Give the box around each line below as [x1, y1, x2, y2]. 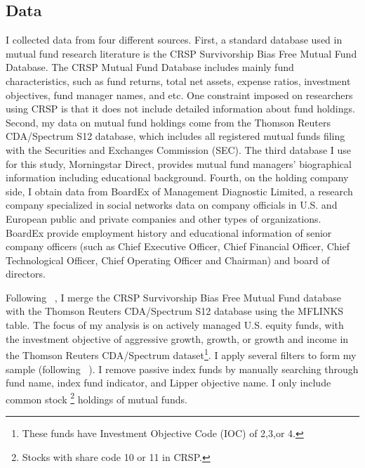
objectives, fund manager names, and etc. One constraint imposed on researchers [6, 87, 353, 102]
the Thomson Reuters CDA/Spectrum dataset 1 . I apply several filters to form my [6, 346, 357, 362]
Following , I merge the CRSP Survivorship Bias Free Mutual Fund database [6, 290, 341, 304]
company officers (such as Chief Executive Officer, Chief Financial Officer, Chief [6, 239, 350, 254]
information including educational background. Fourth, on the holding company [6, 170, 349, 185]
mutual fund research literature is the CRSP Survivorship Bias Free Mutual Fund [6, 46, 357, 60]
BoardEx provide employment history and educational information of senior [6, 225, 332, 240]
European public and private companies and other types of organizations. [6, 211, 321, 226]
